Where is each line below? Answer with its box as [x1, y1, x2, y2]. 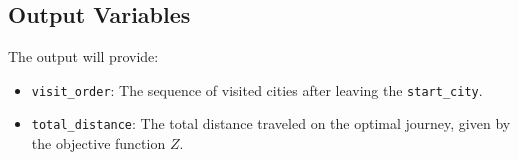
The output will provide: [8, 46, 159, 67]
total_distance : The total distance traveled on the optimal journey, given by [31, 113, 511, 134]
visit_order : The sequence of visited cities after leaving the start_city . [31, 79, 483, 100]
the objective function [31, 133, 166, 154]
